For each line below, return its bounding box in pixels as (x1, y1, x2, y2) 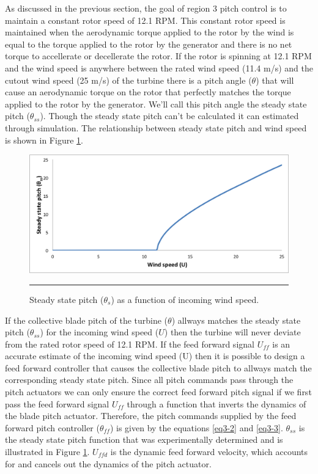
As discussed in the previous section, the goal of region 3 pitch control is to (5, 2, 287, 14)
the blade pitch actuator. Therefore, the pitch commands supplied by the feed (5, 409, 297, 422)
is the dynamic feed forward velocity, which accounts (110, 445, 308, 458)
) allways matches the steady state (171, 313, 301, 326)
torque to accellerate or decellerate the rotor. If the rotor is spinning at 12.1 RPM (5, 49, 312, 62)
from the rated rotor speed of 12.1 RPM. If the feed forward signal (5, 337, 254, 350)
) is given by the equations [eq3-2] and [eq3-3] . (109, 421, 283, 434)
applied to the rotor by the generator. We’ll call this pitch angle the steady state (5, 97, 307, 110)
